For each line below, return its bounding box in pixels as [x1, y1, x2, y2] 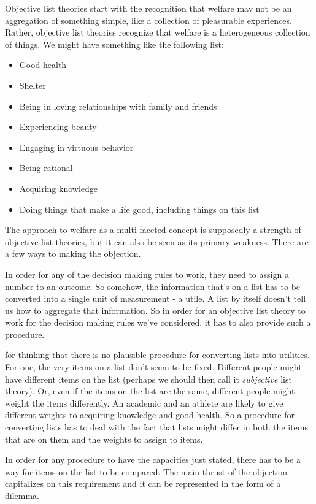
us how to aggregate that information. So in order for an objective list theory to [5, 304, 306, 316]
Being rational [19, 161, 73, 174]
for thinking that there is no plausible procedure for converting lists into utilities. [5, 348, 310, 361]
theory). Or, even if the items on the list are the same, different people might [5, 384, 295, 397]
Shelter [19, 78, 46, 91]
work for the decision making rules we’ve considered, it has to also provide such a [5, 316, 311, 329]
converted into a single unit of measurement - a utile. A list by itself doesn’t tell [5, 292, 306, 305]
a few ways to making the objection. [5, 247, 141, 260]
